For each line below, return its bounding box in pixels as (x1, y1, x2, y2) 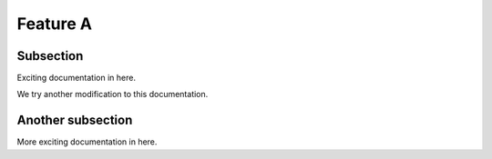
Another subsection (16, 113, 133, 128)
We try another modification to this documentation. (16, 89, 209, 100)
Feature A (16, 14, 93, 34)
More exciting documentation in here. (16, 136, 158, 147)
